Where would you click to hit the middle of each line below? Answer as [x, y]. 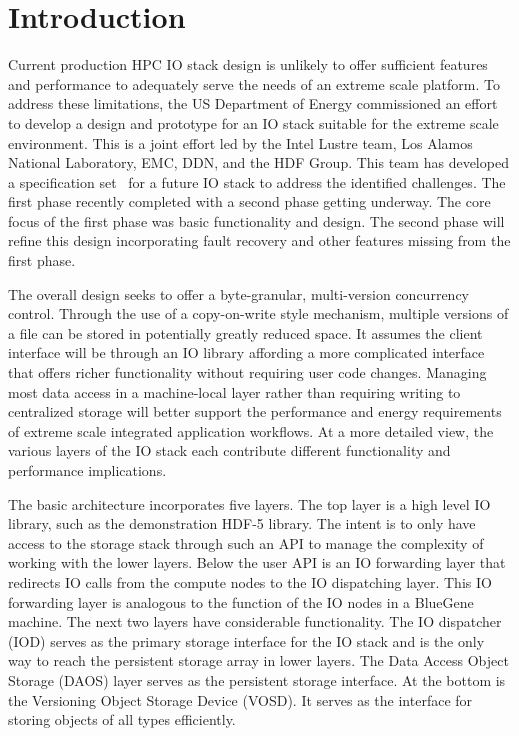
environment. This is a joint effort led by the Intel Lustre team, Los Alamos [240, 142]
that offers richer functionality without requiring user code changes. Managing [247, 372]
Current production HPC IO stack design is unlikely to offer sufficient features [248, 64]
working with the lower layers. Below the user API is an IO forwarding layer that [257, 562]
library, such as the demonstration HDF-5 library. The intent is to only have [242, 523]
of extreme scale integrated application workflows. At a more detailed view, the [251, 430]
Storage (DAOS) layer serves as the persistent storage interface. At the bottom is [257, 679]
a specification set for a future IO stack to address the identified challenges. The [257, 181]
